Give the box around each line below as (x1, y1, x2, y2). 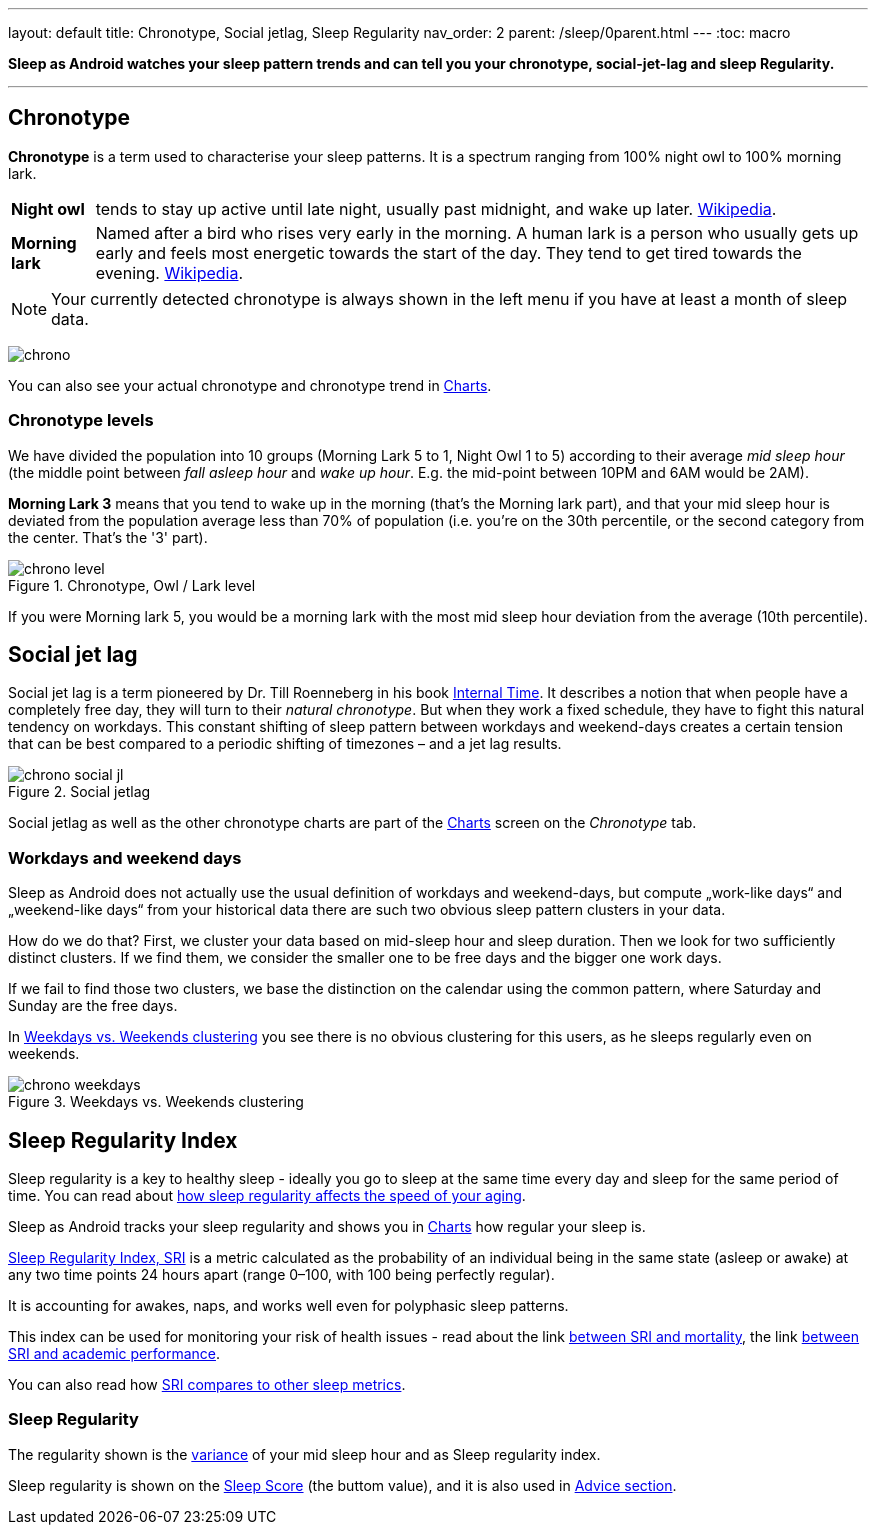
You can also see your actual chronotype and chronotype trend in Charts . (8, 376, 492, 394)
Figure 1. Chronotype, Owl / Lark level (8, 576, 256, 594)
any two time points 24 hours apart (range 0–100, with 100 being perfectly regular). (8, 1266, 555, 1284)
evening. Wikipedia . (95, 262, 244, 283)
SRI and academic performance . (8, 1345, 220, 1363)
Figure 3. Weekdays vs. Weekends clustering (8, 1093, 304, 1111)
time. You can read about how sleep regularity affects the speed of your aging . (8, 1187, 526, 1205)
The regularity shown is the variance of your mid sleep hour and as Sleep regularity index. (8, 1445, 601, 1463)
